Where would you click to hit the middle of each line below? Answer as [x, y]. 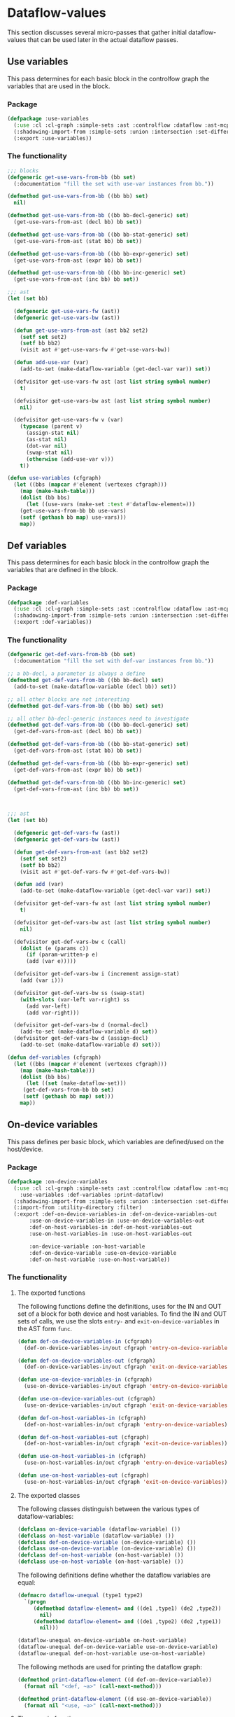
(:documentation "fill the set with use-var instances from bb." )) [114, 183]
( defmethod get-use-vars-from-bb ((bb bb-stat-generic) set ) [98, 235]
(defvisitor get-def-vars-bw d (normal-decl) [81, 1025]
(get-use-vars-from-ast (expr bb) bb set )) [78, 260]
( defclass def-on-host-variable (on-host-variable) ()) [100, 1555]
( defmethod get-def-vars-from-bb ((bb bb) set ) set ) [86, 706]
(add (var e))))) [51, 961]
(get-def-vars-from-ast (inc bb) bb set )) [76, 789]
